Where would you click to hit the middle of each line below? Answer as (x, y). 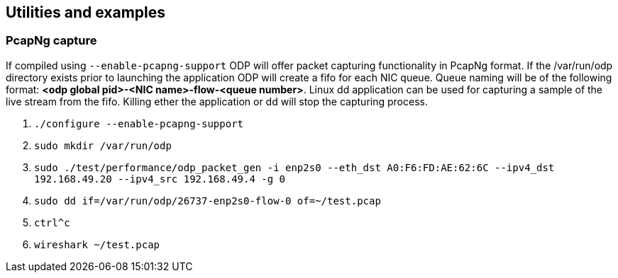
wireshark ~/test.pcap (97, 244)
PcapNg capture (51, 41)
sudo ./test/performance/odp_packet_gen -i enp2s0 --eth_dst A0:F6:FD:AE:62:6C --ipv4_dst (294, 167)
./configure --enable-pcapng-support (139, 123)
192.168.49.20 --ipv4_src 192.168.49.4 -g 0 (160, 179)
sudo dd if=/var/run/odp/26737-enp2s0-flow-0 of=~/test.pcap (208, 201)
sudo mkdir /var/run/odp (103, 145)
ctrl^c (52, 222)
